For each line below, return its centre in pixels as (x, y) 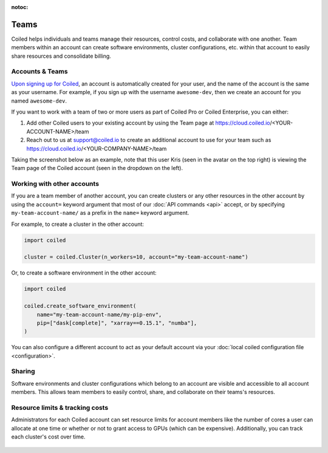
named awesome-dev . (39, 101)
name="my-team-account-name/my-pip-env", (99, 315)
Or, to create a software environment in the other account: (84, 273)
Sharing (23, 372)
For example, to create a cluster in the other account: (77, 224)
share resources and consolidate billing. (61, 56)
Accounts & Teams (39, 72)
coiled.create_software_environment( (80, 306)
